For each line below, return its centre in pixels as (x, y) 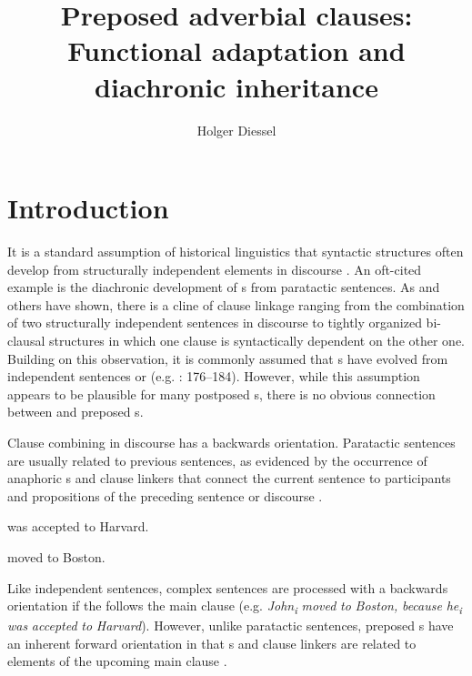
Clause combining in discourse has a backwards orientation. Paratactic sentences (231, 442)
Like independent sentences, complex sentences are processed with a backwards (228, 587)
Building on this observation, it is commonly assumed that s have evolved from (228, 358)
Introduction (88, 208)
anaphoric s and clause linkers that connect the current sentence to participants (229, 478)
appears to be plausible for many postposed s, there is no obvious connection (221, 393)
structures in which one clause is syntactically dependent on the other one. (257, 340)
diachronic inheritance (236, 86)
